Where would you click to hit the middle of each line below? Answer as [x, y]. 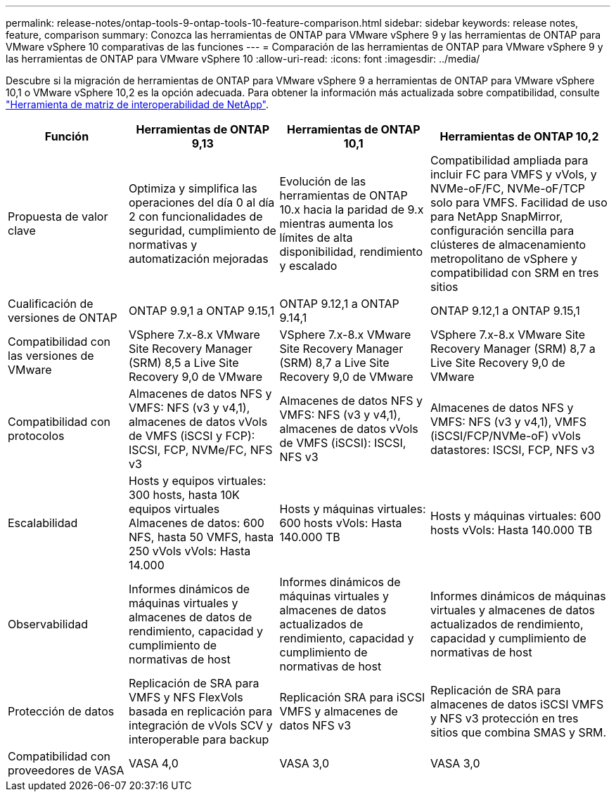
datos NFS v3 [315, 725]
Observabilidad [48, 624]
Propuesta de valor [58, 216]
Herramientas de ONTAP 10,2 [519, 136]
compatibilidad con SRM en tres [515, 273]
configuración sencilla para [502, 231]
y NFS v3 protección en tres [505, 718]
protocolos [36, 436]
